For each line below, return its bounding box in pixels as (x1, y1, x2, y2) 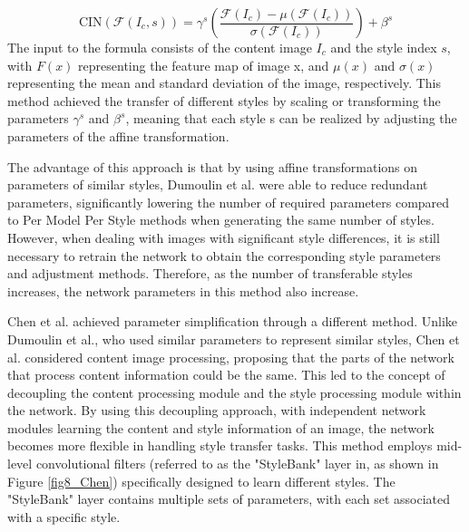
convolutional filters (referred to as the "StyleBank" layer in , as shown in (35, 454, 439, 473)
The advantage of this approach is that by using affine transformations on (7, 157, 418, 176)
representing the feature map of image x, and (78, 55, 329, 74)
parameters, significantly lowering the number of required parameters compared (7, 192, 450, 211)
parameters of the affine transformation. (7, 126, 230, 145)
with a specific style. (7, 507, 121, 526)
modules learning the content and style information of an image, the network (7, 418, 435, 437)
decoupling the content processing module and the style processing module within (7, 382, 462, 401)
